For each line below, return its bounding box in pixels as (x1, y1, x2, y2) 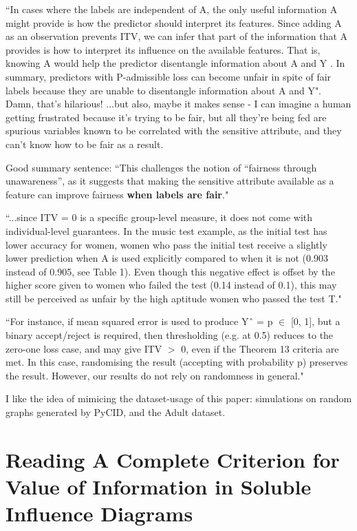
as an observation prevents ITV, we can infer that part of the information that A (6, 29, 348, 43)
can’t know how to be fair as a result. (6, 136, 164, 151)
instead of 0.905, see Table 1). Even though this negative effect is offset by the (6, 264, 335, 278)
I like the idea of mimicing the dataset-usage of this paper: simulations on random (6, 391, 352, 406)
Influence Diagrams (6, 499, 193, 528)
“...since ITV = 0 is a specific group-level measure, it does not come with (6, 210, 313, 225)
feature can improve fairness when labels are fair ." (6, 187, 229, 201)
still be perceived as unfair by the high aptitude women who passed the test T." (6, 291, 342, 305)
